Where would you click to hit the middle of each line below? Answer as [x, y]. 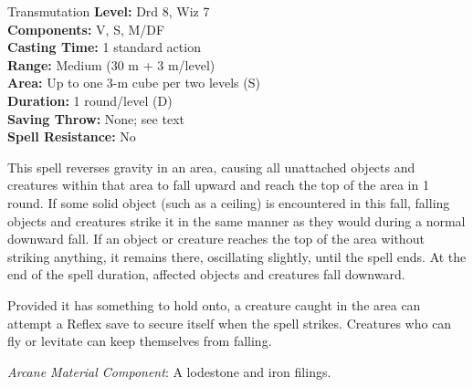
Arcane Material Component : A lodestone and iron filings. [169, 371]
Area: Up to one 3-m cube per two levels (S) [134, 83]
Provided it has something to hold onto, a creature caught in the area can [214, 304]
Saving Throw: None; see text [96, 118]
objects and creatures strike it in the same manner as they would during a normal [236, 220]
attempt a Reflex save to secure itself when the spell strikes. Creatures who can [230, 323]
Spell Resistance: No [72, 136]
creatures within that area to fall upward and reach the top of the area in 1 [218, 185]
